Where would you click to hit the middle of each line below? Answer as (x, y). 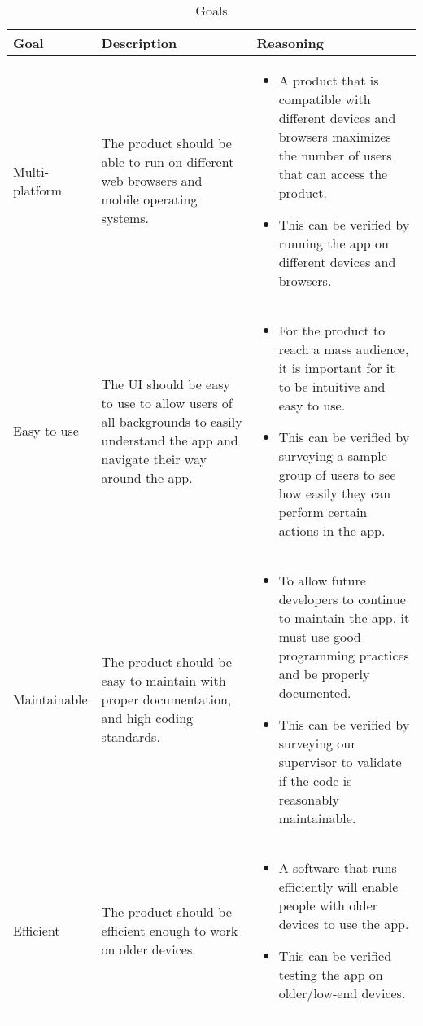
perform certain (323, 512)
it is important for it (337, 368)
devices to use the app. (344, 924)
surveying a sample (333, 456)
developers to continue (342, 599)
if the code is (315, 780)
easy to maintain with (164, 680)
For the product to (332, 330)
